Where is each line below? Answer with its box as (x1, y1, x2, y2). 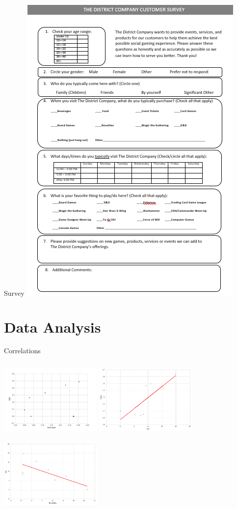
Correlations (4, 345, 41, 355)
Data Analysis (4, 316, 101, 337)
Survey (4, 288, 25, 298)
